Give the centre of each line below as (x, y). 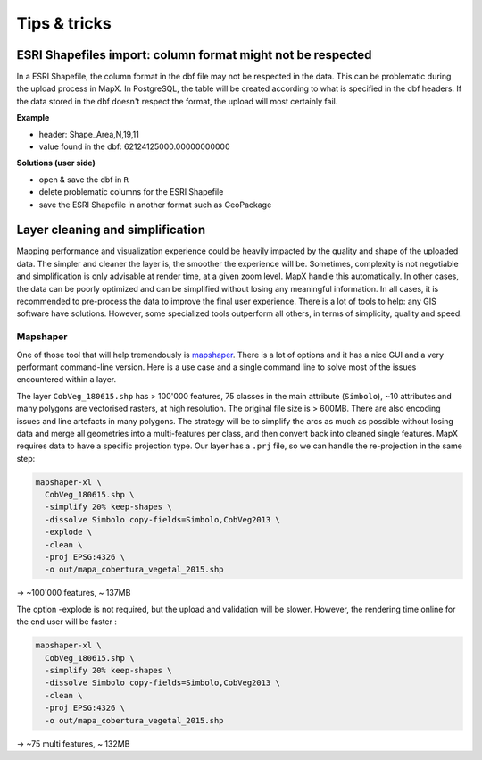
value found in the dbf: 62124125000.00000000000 (135, 146)
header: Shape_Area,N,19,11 (89, 134)
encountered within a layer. (66, 380)
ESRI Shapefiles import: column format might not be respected (194, 55)
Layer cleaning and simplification (111, 230)
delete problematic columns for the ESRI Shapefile (131, 192)
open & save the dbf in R (84, 180)
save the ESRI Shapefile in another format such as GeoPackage (155, 205)
